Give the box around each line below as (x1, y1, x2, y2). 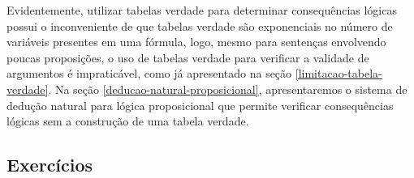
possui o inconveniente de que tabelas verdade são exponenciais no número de (6, 17, 393, 34)
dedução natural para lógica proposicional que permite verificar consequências (6, 96, 394, 113)
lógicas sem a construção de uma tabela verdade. (6, 112, 249, 129)
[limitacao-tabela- (295, 65, 382, 82)
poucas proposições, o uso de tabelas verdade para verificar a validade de (6, 49, 369, 66)
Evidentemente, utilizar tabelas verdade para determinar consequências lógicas (6, 2, 397, 18)
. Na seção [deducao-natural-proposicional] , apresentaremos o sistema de (48, 80, 408, 97)
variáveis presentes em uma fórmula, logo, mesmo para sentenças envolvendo (6, 33, 386, 50)
